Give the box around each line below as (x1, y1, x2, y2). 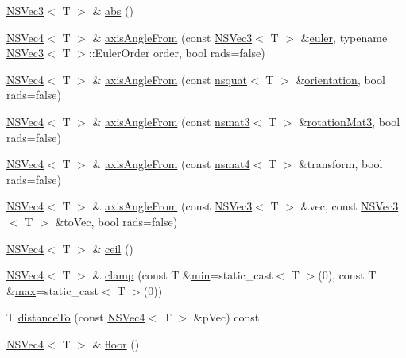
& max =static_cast (6, 282, 99, 298)
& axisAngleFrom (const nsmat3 (92, 113, 250, 129)
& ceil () (92, 240, 133, 256)
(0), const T (318, 267, 377, 283)
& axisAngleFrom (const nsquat (92, 71, 248, 87)
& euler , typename (300, 29, 388, 45)
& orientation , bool (296, 71, 385, 87)
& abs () (92, 2, 133, 18)
